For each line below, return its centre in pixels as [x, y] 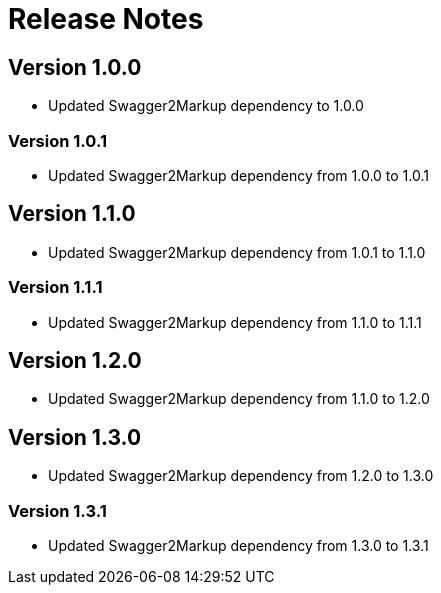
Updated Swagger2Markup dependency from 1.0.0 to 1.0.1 [238, 175]
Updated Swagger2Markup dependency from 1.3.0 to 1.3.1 [238, 545]
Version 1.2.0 [75, 360]
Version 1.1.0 [72, 214]
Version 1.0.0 [75, 67]
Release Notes [106, 19]
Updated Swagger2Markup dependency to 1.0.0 [206, 106]
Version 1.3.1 [57, 510]
